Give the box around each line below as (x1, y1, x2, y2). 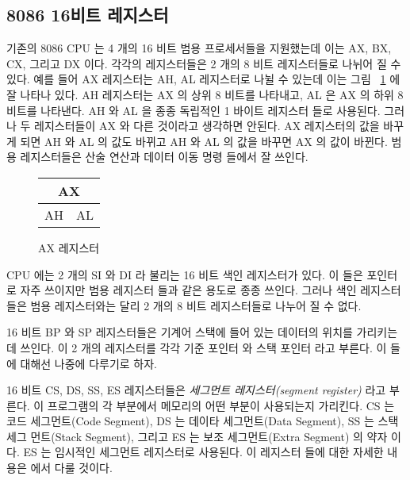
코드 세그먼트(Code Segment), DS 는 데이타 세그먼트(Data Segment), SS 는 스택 (6, 413, 399, 429)
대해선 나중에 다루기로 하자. (20, 355, 157, 371)
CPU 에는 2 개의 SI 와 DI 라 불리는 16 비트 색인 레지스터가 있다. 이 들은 (6, 266, 363, 282)
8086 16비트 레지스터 (6, 2, 169, 27)
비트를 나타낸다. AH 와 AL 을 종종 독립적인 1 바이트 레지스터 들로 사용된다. (6, 102, 381, 118)
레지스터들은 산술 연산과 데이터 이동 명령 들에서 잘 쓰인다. (20, 148, 308, 165)
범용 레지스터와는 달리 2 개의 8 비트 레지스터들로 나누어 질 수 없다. (30, 297, 362, 313)
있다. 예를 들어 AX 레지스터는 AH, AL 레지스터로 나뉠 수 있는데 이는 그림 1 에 (6, 71, 400, 87)
